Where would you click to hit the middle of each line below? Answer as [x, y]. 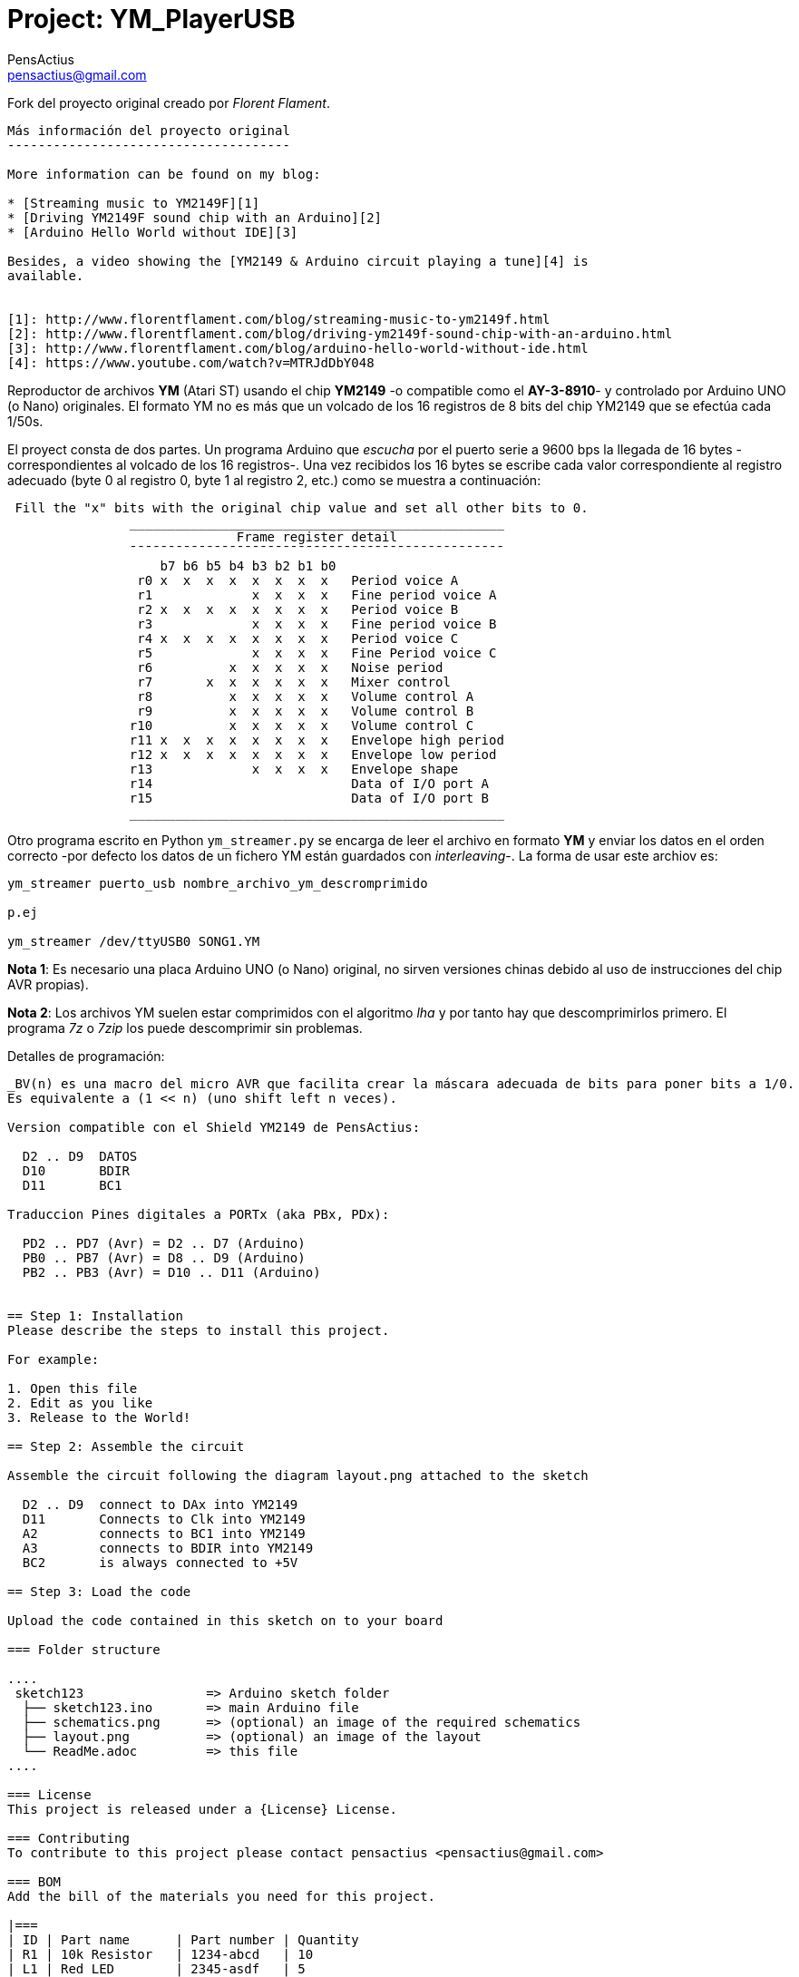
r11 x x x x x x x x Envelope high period [317, 740]
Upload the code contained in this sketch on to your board [225, 1620]
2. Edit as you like [80, 1402]
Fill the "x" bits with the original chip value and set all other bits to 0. [302, 507]
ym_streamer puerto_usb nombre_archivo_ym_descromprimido [218, 883]
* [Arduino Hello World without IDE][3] [153, 232]
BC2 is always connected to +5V [160, 1562]
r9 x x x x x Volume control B [306, 711]
